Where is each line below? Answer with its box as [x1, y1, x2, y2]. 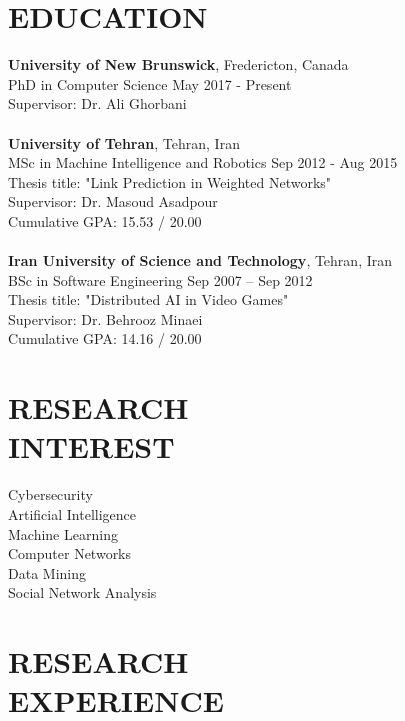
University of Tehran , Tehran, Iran [8, 132, 240, 153]
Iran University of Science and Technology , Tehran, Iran [8, 250, 393, 271]
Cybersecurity [8, 484, 93, 505]
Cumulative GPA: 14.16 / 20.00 [8, 328, 202, 349]
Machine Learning [8, 523, 118, 544]
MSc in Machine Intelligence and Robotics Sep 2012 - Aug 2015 [8, 152, 398, 173]
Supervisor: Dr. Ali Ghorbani [8, 93, 187, 114]
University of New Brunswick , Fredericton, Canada [8, 54, 349, 75]
